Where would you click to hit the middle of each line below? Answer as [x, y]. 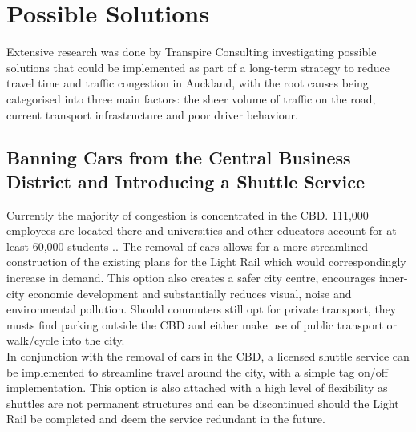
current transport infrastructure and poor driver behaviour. [152, 114]
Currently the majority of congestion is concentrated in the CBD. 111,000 [188, 214]
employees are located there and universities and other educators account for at [202, 230]
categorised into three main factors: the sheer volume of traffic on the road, [191, 98]
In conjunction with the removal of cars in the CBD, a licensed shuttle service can [208, 356]
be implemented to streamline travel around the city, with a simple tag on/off [197, 371]
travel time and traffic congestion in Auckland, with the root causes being [188, 83]
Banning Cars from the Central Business [179, 157]
